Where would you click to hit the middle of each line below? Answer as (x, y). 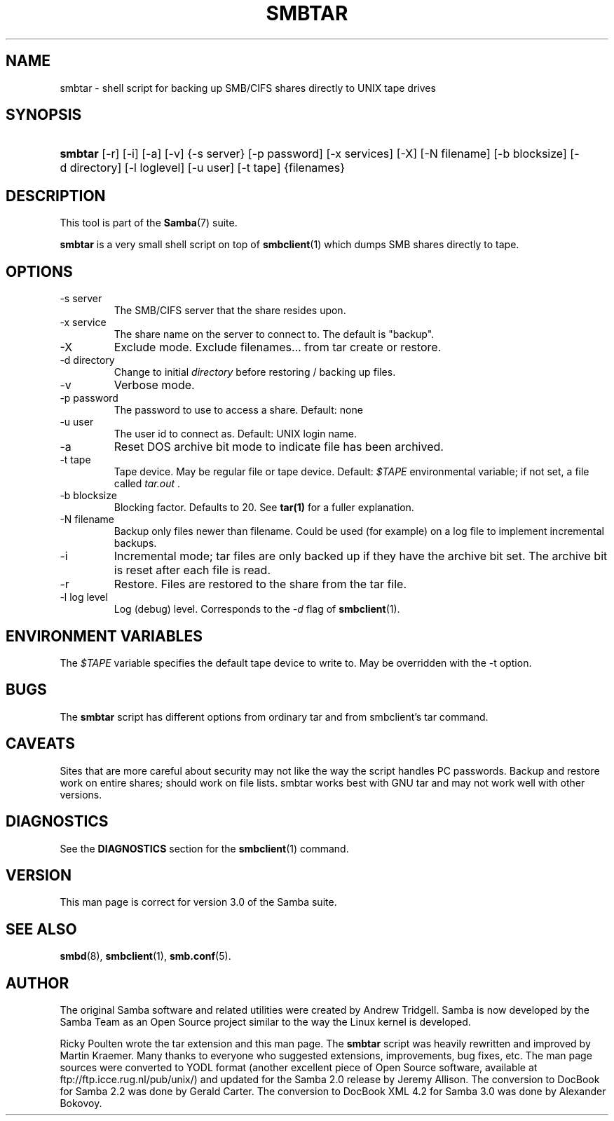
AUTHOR (37, 983)
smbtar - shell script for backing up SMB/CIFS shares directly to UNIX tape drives (248, 88)
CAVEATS (40, 744)
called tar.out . (147, 484)
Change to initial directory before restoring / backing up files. (255, 372)
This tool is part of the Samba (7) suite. (149, 223)
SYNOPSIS (44, 115)
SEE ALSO (41, 929)
